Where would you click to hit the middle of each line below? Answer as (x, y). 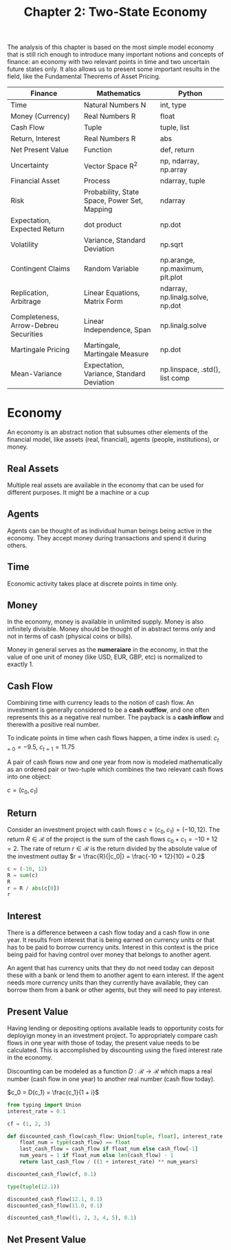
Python (190, 94)
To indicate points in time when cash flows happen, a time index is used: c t (113, 739)
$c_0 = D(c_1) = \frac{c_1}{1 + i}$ (53, 1092)
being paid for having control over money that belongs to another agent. (109, 954)
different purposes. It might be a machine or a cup (78, 492)
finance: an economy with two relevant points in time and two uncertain (108, 62)
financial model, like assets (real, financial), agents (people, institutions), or (113, 440)
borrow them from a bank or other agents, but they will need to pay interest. (114, 990)
